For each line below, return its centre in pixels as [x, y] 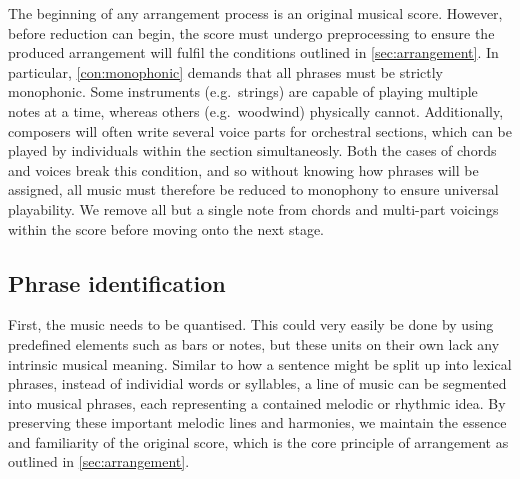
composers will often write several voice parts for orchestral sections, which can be [260, 130]
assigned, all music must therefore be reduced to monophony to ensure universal [253, 189]
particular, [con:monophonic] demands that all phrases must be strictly [225, 71]
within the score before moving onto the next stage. [166, 228]
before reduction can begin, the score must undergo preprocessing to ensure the [251, 32]
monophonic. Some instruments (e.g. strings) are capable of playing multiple [243, 91]
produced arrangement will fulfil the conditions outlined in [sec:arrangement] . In [253, 52]
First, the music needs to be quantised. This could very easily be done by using [251, 324]
